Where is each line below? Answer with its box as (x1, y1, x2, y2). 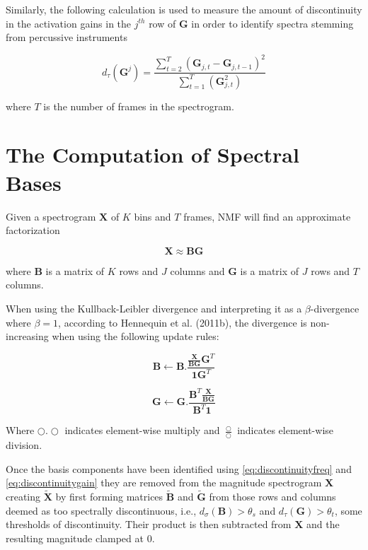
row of (149, 16, 176, 30)
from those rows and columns (209, 488, 336, 503)
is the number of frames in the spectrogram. (43, 98, 234, 113)
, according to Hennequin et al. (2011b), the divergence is (58, 315, 307, 329)
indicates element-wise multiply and (64, 423, 220, 438)
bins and (134, 209, 171, 223)
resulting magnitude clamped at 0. (6, 530, 155, 545)
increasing (6, 329, 49, 344)
